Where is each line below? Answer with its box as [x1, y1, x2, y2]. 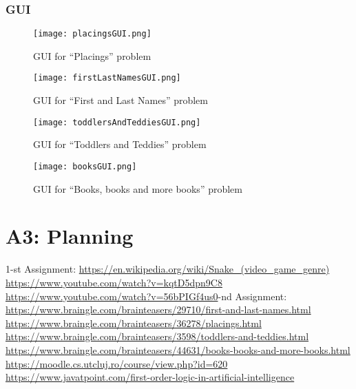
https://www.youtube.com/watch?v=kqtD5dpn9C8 [6, 275, 222, 289]
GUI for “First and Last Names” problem [33, 93, 208, 107]
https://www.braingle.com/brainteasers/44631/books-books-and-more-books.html [6, 342, 350, 357]
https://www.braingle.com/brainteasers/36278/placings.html [6, 315, 262, 330]
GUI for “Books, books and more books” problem [33, 181, 242, 196]
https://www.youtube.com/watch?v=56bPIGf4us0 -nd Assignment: [6, 288, 287, 303]
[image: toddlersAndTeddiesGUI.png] [33, 117, 201, 127]
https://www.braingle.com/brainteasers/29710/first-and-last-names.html [6, 302, 311, 317]
